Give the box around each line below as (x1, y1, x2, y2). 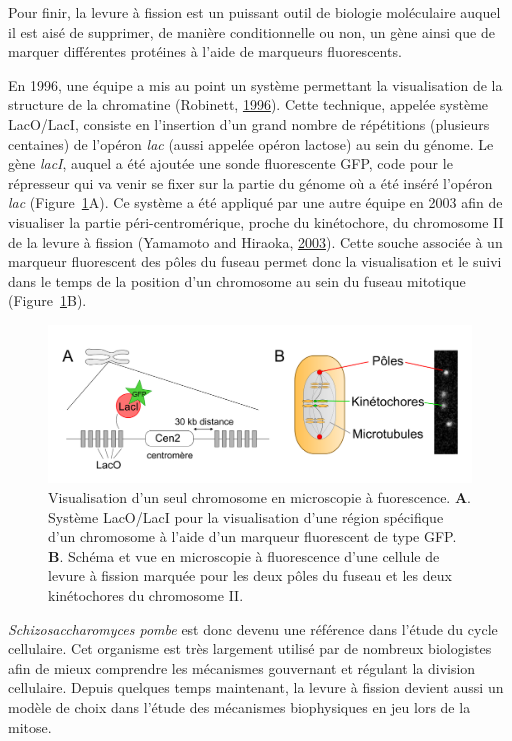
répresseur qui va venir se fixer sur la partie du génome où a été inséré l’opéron (8, 172, 493, 193)
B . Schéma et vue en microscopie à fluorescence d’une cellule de (48, 545, 440, 566)
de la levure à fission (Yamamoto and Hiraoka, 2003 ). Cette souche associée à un (8, 231, 503, 252)
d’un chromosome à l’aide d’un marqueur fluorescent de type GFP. (48, 526, 457, 547)
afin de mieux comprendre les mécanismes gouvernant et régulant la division (8, 657, 476, 678)
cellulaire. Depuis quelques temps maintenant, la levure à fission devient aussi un (8, 677, 504, 698)
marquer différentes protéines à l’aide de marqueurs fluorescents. (8, 41, 402, 62)
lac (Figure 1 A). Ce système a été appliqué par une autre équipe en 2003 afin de (8, 192, 503, 213)
